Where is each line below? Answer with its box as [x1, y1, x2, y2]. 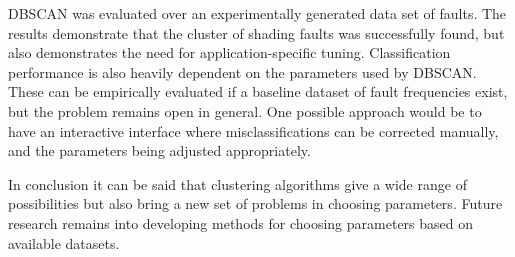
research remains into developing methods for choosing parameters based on [8, 212, 474, 233]
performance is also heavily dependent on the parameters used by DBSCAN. [8, 61, 477, 82]
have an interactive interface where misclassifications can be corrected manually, [8, 120, 499, 141]
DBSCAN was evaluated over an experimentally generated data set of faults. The [8, 3, 507, 23]
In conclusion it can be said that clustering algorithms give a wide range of [8, 173, 467, 194]
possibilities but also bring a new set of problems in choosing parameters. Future [8, 193, 503, 214]
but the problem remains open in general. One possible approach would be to [8, 100, 482, 121]
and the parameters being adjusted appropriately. [8, 140, 311, 161]
